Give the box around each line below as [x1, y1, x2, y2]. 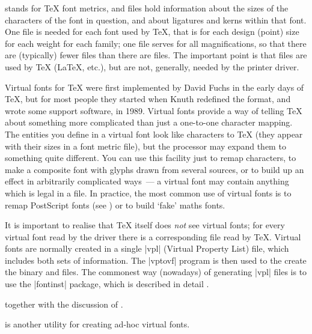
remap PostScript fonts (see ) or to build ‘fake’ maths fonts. [5, 198, 225, 211]
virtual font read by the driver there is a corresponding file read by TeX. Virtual [5, 230, 301, 243]
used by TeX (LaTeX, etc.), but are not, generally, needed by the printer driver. [5, 60, 299, 73]
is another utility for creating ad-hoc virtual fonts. [5, 318, 190, 330]
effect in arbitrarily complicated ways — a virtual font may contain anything [5, 175, 289, 187]
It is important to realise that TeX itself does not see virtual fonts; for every [5, 219, 285, 231]
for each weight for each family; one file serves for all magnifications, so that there [5, 37, 307, 49]
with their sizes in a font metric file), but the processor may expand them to [5, 139, 286, 152]
